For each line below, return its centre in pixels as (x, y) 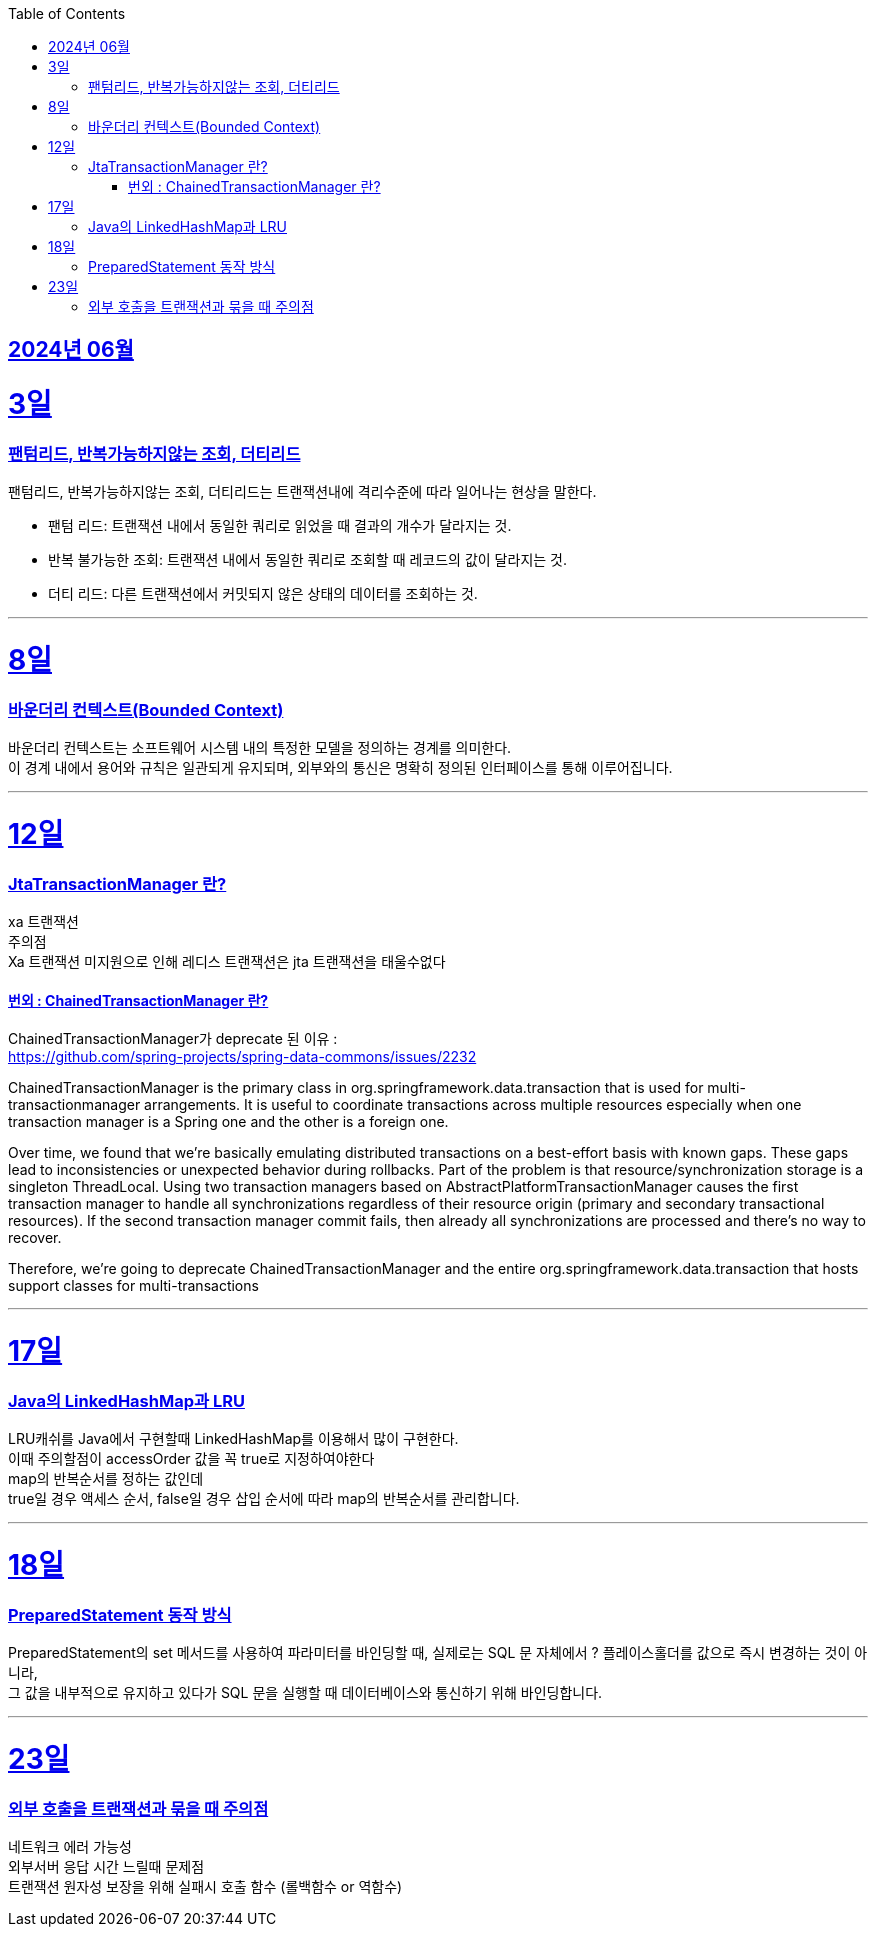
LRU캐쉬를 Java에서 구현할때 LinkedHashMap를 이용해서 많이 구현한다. (233, 1439)
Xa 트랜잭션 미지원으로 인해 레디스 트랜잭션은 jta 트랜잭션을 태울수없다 (227, 962)
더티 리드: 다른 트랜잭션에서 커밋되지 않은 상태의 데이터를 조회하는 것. (263, 594)
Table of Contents (67, 13)
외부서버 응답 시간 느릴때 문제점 (106, 1866)
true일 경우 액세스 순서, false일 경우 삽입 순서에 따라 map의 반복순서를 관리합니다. (264, 1499)
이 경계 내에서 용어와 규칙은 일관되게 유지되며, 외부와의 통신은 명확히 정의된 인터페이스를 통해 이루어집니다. (340, 768)
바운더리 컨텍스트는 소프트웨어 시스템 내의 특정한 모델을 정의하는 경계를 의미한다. (260, 748)
